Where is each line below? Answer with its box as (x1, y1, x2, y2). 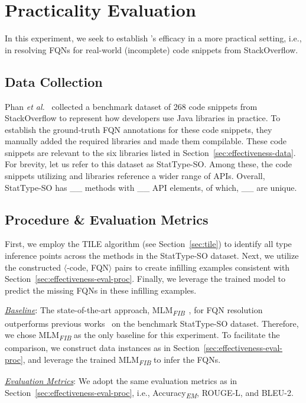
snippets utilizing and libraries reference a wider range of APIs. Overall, (5, 170, 265, 182)
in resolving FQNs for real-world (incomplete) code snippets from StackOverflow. (5, 43, 298, 56)
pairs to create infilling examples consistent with (115, 261, 290, 273)
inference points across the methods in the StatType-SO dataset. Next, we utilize (5, 249, 299, 262)
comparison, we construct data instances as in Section (5, 342, 200, 354)
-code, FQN (67, 261, 109, 273)
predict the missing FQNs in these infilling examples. (5, 284, 197, 296)
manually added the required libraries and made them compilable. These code (5, 135, 287, 147)
